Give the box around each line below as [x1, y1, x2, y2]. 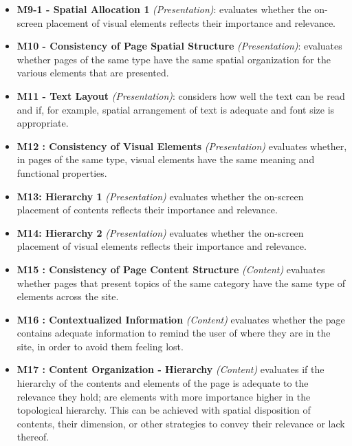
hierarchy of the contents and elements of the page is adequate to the [16, 376, 309, 390]
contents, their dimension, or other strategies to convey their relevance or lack [16, 416, 345, 430]
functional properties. [16, 165, 107, 180]
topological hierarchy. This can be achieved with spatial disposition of [16, 403, 311, 417]
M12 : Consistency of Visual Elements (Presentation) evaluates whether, [16, 138, 347, 153]
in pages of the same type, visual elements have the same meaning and [16, 152, 315, 167]
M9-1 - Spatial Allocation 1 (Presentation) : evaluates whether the [16, 2, 311, 16]
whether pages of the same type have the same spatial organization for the [16, 52, 331, 66]
